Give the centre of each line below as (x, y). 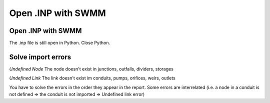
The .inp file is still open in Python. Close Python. (59, 43)
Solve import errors (40, 57)
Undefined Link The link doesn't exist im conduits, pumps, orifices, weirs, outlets (92, 78)
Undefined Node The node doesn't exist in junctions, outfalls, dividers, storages (91, 69)
